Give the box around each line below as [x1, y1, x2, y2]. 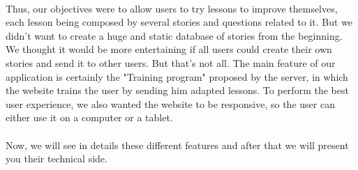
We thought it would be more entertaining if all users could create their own [6, 42, 332, 56]
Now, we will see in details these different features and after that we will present [6, 137, 349, 152]
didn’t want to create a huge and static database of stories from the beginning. [6, 28, 343, 42]
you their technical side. [6, 151, 107, 166]
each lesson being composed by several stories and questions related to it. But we [6, 15, 353, 29]
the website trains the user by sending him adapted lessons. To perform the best [6, 83, 349, 98]
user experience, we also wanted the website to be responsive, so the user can [6, 96, 335, 111]
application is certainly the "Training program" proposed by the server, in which [6, 69, 348, 84]
